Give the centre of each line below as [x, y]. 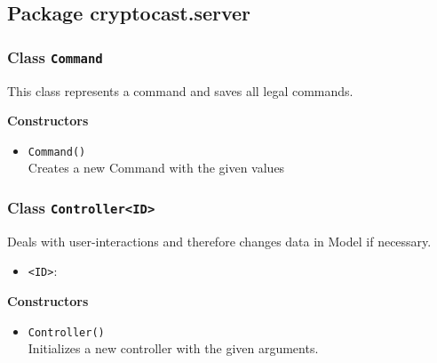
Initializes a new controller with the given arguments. [173, 348]
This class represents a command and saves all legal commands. [180, 90]
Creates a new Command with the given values [156, 168]
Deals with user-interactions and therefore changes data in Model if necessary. [219, 241]
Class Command [55, 56]
